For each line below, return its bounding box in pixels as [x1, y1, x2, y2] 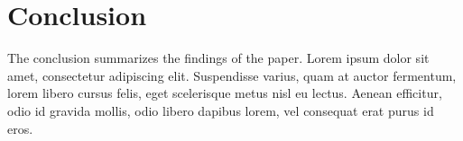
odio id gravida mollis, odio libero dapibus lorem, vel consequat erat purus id [7, 101, 434, 119]
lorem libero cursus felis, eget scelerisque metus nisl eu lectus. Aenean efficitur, [7, 84, 442, 102]
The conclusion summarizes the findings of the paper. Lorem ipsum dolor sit [7, 48, 430, 67]
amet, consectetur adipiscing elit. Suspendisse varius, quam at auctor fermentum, [7, 66, 457, 84]
